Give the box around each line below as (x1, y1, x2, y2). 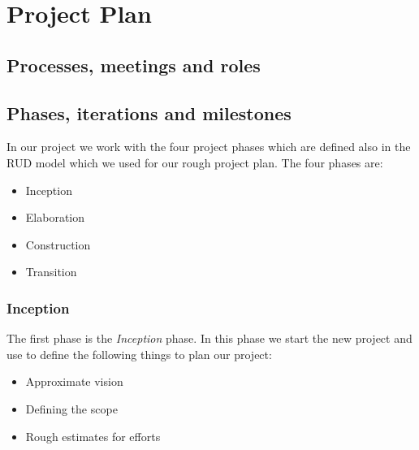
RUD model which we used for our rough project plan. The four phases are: (6, 154, 383, 171)
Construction (25, 236, 91, 253)
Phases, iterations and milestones (6, 100, 292, 125)
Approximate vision (25, 373, 123, 390)
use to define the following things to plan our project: (6, 345, 272, 362)
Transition (25, 263, 77, 280)
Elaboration (25, 209, 85, 226)
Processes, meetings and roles (6, 52, 261, 77)
